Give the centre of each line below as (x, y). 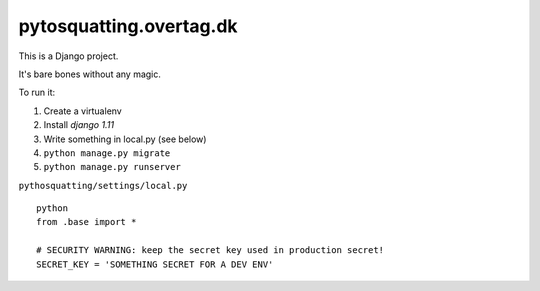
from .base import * (86, 222)
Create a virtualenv (82, 111)
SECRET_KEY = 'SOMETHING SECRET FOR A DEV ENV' (155, 264)
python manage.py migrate (107, 153)
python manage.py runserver (112, 167)
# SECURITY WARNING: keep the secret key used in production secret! (210, 250)
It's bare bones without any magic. (90, 74)
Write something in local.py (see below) (125, 139)
